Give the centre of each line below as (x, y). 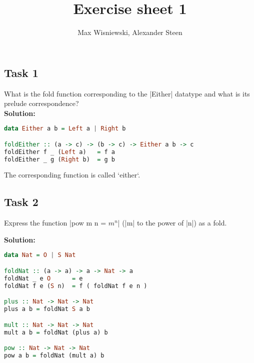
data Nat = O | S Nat (40, 255)
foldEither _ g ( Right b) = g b (59, 159)
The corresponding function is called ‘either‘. (72, 175)
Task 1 (21, 72)
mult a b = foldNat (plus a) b (56, 332)
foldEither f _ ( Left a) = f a (59, 152)
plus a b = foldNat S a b (47, 309)
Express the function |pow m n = (55, 223)
